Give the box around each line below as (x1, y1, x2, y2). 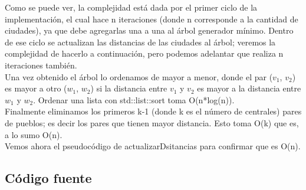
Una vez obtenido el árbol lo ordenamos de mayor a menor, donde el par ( (5, 70, 273, 83)
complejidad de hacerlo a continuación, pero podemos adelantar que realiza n (5, 47, 284, 60)
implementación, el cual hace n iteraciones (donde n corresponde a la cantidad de (5, 12, 298, 25)
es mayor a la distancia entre (197, 82, 301, 94)
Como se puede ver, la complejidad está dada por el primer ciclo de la (5, 1, 258, 13)
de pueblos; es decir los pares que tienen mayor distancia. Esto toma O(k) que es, (5, 116, 299, 129)
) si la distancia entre (90, 82, 167, 94)
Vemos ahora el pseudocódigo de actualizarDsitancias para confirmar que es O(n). (5, 140, 301, 152)
